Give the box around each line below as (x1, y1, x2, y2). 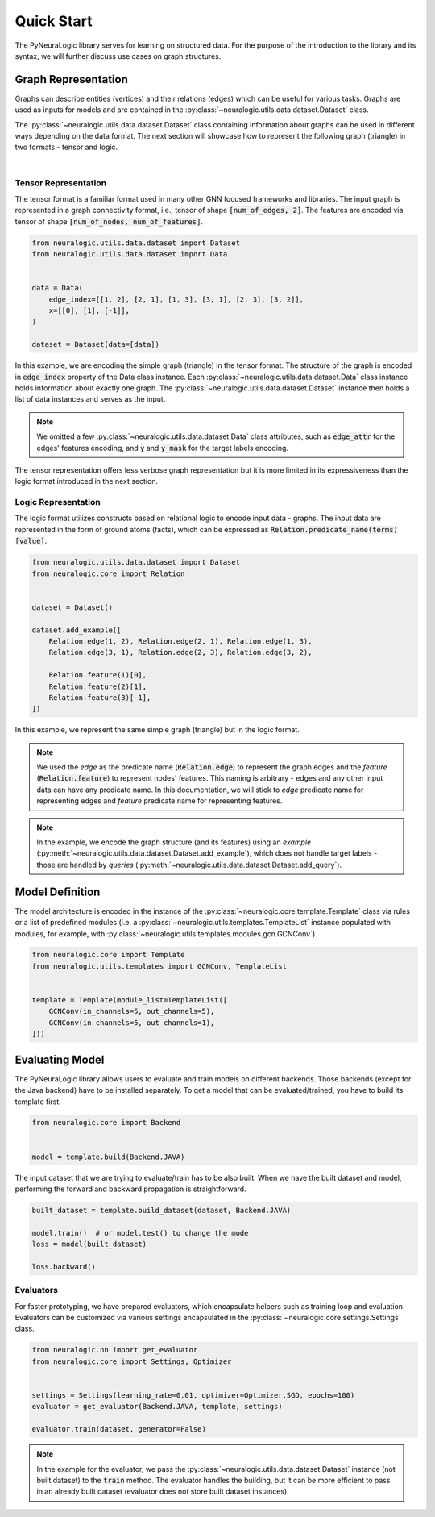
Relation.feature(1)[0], (48, 670, 147, 680)
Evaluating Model (14, 1052, 105, 1066)
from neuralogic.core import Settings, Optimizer (31, 1357, 232, 1366)
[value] (14, 536, 46, 546)
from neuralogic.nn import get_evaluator (31, 1345, 198, 1355)
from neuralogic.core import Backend (31, 1118, 181, 1127)
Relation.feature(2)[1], (48, 681, 147, 691)
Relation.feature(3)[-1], (48, 693, 151, 702)
